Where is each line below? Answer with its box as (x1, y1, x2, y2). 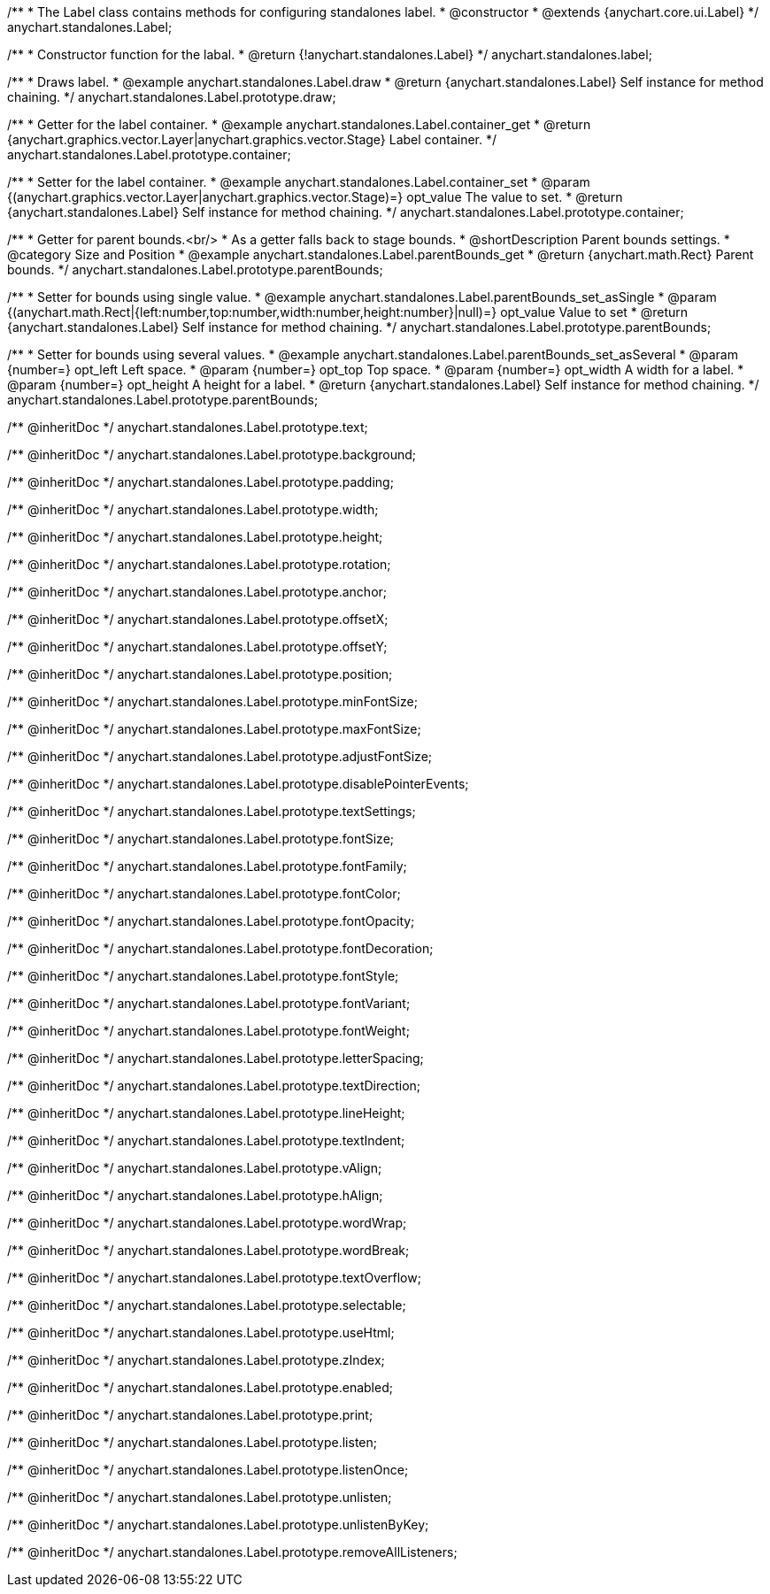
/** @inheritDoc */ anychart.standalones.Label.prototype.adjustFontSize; (7, 749, 433, 764)
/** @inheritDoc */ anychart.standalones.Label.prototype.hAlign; (7, 1188, 383, 1203)
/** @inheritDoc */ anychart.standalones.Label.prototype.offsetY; (7, 639, 388, 654)
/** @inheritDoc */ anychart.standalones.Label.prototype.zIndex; (7, 1352, 385, 1367)
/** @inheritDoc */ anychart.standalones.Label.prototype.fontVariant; (7, 996, 411, 1011)
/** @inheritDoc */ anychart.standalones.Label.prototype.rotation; (7, 557, 391, 572)
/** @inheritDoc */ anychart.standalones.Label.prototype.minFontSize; (7, 694, 418, 709)
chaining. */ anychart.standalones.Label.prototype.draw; (7, 89, 336, 104)
